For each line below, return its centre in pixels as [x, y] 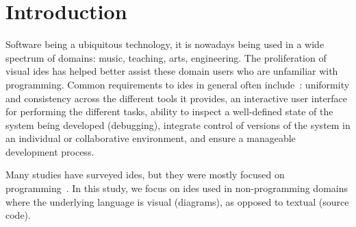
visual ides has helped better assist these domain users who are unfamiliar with [172, 71]
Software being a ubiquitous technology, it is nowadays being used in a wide [165, 44]
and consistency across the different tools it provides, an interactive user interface [176, 98]
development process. [50, 151]
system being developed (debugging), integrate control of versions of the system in [178, 124]
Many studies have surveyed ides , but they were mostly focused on [145, 175]
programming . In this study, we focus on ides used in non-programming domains [177, 188]
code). [18, 215]
